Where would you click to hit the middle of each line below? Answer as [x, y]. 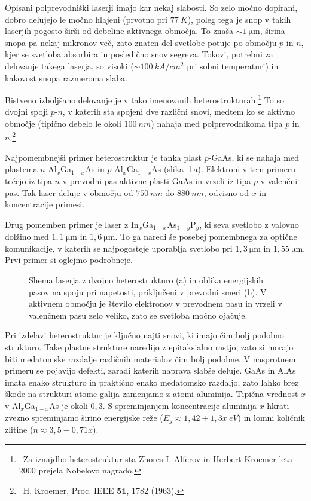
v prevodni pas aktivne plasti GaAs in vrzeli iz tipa [157, 181]
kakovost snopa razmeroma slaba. [66, 77]
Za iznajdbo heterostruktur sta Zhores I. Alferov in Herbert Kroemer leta [158, 458]
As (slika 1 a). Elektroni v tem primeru [224, 169]
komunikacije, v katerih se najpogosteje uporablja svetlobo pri [119, 248]
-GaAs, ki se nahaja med [254, 157]
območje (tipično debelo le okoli [63, 123]
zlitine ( [19, 430]
